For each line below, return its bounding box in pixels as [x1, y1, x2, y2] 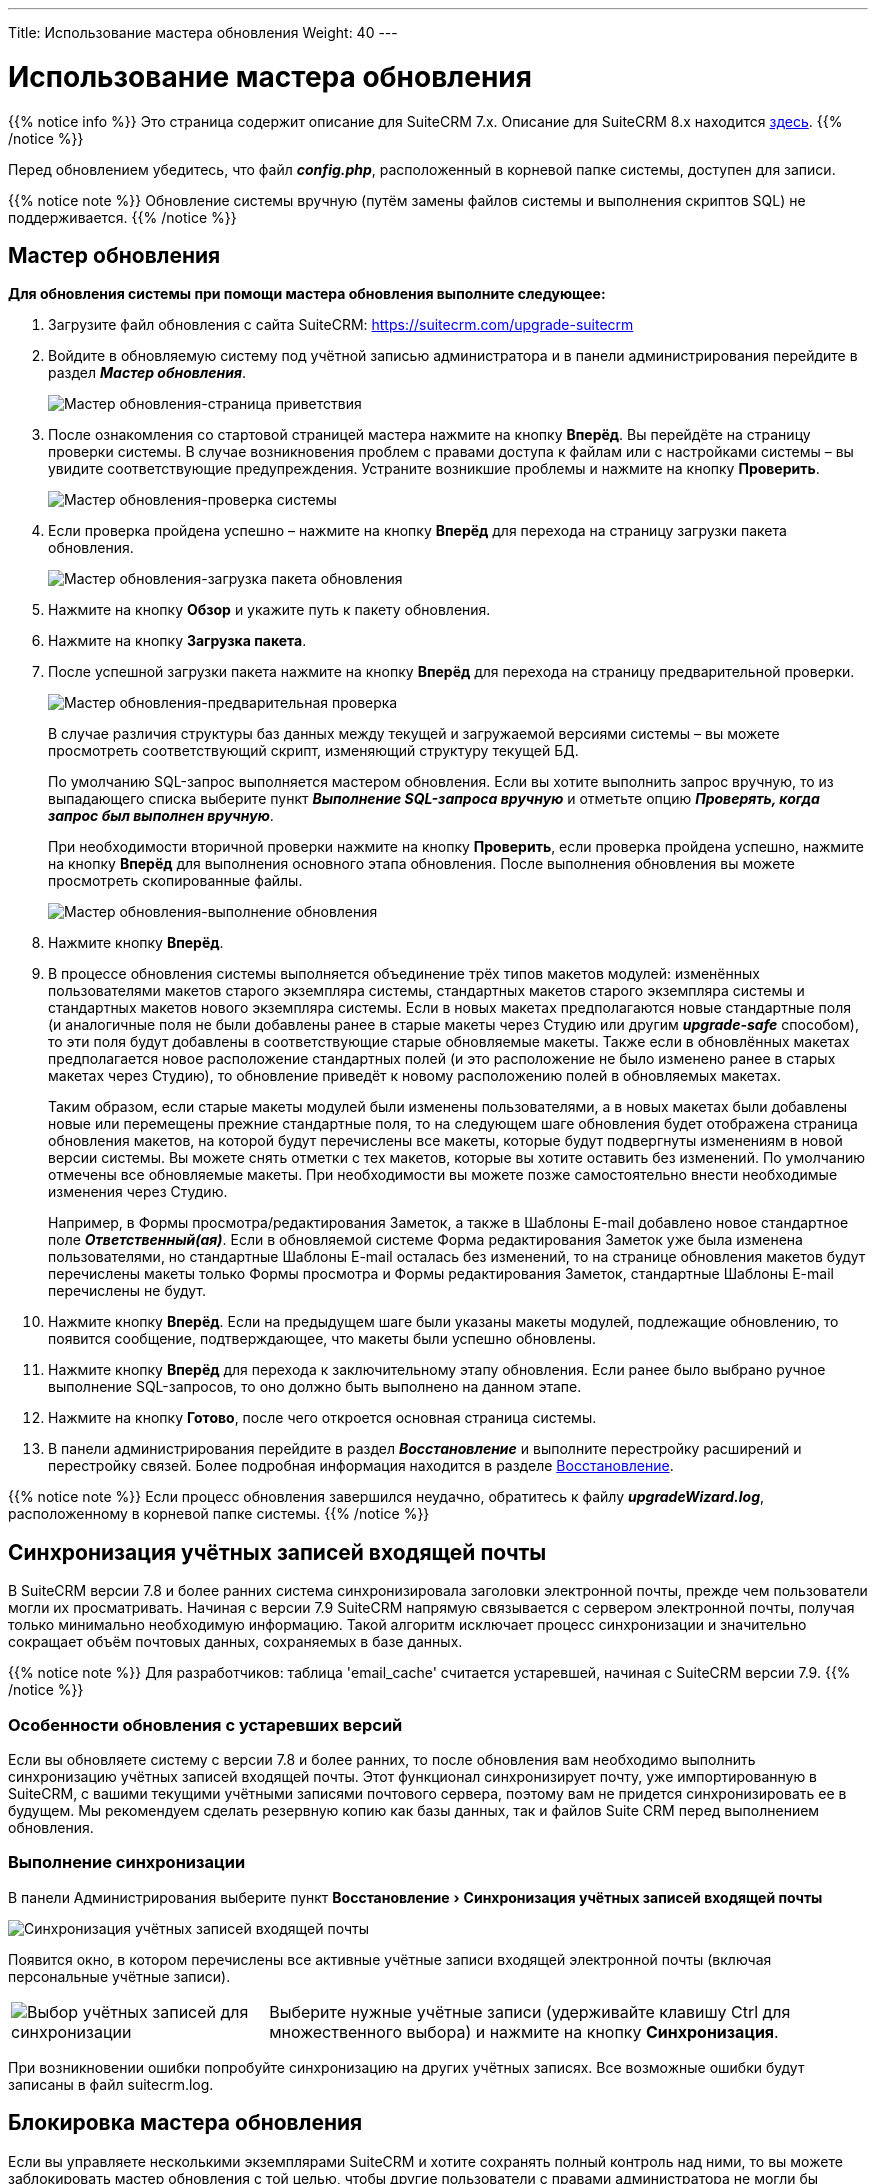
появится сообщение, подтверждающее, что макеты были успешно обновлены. [48, 1330, 596, 1348]
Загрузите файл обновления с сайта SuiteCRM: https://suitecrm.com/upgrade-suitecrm [48, 316, 634, 334]
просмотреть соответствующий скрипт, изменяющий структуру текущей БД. [48, 742, 579, 760]
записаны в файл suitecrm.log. [8, 2075, 214, 2093]
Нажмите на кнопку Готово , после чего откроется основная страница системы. [48, 1409, 597, 1427]
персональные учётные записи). [8, 1967, 231, 1985]
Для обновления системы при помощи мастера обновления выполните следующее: [8, 285, 606, 303]
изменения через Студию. [48, 1183, 228, 1201]
